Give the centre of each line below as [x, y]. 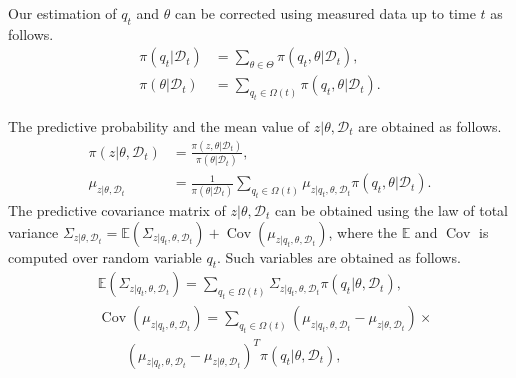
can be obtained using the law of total [391, 210]
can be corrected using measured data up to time [325, 13]
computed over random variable [105, 256]
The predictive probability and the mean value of [159, 126]
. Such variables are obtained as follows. [339, 256]
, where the [362, 231]
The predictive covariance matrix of [117, 210]
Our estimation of [62, 13]
